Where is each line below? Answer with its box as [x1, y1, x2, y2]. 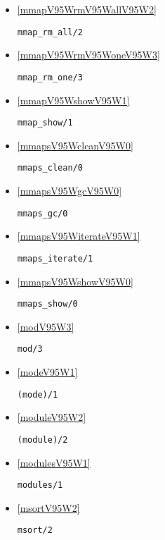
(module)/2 [17, 434, 68, 445]
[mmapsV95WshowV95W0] [17, 274, 133, 288]
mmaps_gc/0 [17, 208, 68, 219]
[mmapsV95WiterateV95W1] [17, 228, 140, 243]
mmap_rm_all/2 [17, 27, 83, 37]
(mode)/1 [17, 389, 58, 400]
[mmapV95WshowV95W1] [17, 92, 130, 107]
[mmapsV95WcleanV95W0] [17, 137, 133, 152]
